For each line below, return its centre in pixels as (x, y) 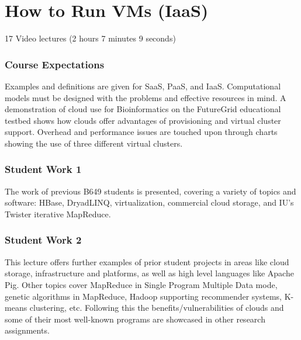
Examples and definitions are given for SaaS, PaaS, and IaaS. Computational (143, 86)
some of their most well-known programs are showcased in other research (135, 319)
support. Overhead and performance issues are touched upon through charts (141, 132)
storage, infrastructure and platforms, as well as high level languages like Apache (149, 273)
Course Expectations (55, 64)
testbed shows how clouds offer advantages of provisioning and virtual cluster (143, 120)
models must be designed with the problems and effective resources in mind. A (146, 97)
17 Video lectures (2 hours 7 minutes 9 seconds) (90, 38)
